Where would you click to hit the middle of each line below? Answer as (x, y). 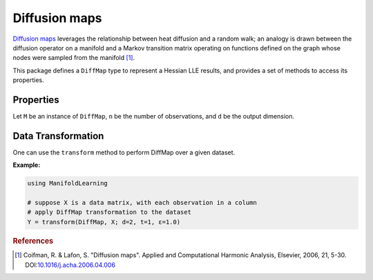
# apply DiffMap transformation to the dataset (109, 212)
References (33, 241)
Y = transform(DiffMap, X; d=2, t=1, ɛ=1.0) (104, 222)
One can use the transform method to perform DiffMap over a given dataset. (124, 152)
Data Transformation (58, 136)
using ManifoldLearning (68, 183)
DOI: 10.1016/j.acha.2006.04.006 (70, 265)
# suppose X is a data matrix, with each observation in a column (142, 203)
